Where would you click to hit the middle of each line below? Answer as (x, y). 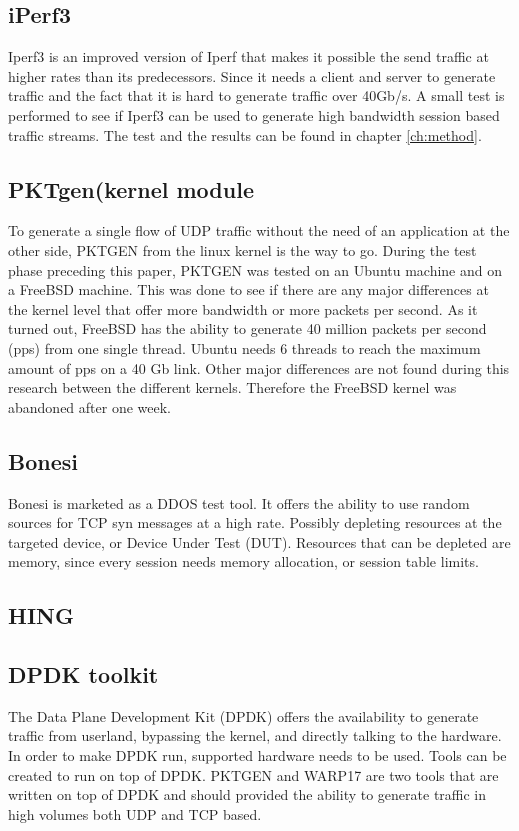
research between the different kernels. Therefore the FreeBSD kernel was (232, 387)
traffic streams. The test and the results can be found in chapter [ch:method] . (245, 134)
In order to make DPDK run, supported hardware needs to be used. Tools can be (257, 755)
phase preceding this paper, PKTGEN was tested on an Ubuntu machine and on (255, 269)
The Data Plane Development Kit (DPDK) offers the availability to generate (243, 715)
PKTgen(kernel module (131, 188)
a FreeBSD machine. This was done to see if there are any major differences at (248, 289)
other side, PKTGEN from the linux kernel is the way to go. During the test (242, 249)
